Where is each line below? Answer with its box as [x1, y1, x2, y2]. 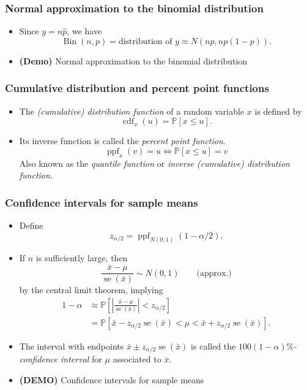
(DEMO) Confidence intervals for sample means [19, 373, 204, 386]
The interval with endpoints [19, 340, 124, 352]
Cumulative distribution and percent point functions [5, 80, 269, 96]
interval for [61, 353, 102, 365]
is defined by [254, 104, 302, 117]
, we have [67, 25, 102, 37]
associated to [113, 353, 161, 365]
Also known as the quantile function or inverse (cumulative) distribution [19, 156, 290, 169]
